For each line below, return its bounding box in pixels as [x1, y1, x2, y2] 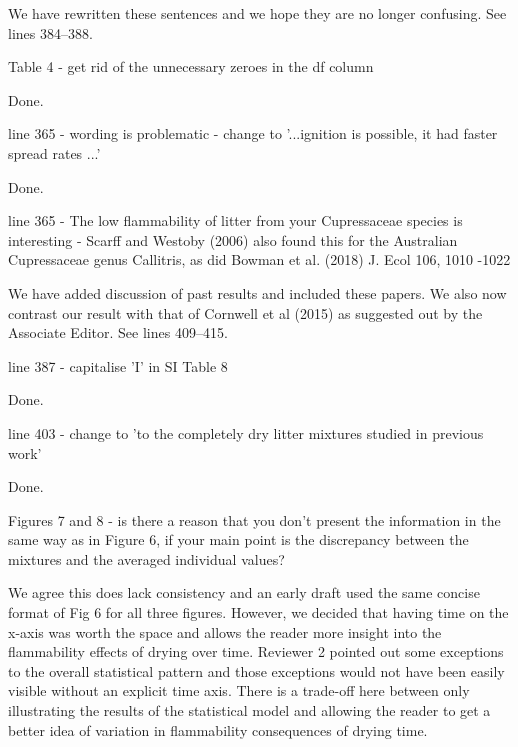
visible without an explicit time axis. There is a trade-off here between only [8, 680, 470, 701]
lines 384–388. [8, 22, 93, 43]
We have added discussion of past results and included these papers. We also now [8, 282, 507, 303]
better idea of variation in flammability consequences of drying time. [8, 719, 428, 740]
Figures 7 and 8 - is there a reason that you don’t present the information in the [8, 509, 501, 530]
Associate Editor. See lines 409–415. [8, 322, 228, 343]
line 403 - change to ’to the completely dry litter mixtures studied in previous [8, 422, 484, 443]
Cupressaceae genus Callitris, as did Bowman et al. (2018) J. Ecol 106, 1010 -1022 [8, 249, 511, 270]
